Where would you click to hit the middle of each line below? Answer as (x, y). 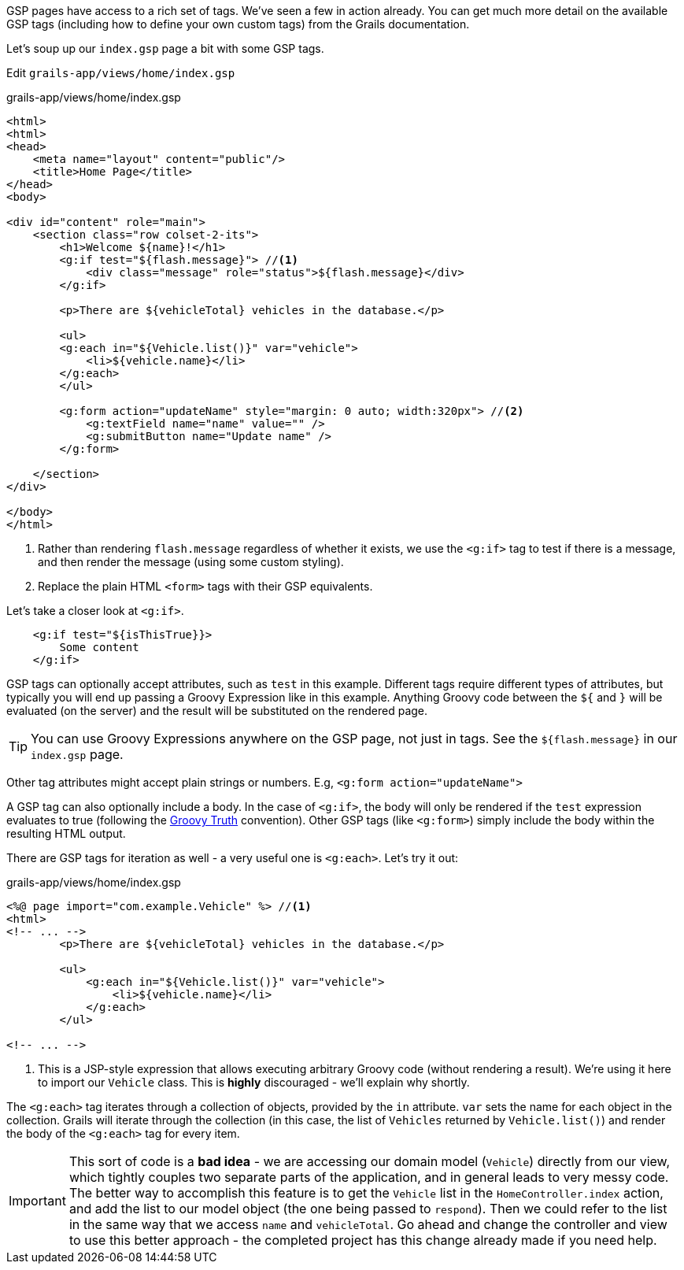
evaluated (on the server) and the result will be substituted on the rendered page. (217, 711)
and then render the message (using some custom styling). (191, 562)
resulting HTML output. (66, 833)
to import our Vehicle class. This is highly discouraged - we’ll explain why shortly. (254, 1082)
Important (37, 1201)
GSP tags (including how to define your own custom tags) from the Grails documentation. (238, 24)
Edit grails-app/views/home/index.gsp (121, 73)
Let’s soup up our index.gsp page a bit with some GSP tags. (165, 48)
